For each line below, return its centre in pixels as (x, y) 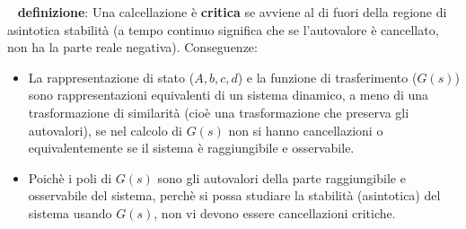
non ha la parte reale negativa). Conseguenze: (132, 47)
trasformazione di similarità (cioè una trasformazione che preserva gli (219, 112)
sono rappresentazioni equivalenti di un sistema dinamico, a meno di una (229, 95)
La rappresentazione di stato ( (111, 77)
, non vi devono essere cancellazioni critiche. (275, 212)
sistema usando (70, 212)
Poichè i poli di (70, 177)
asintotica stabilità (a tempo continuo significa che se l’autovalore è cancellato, (223, 29)
